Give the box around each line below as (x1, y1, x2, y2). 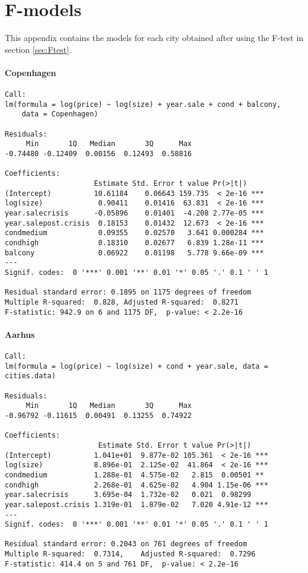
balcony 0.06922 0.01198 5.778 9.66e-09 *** (5, 248, 264, 257)
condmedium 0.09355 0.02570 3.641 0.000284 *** (5, 229, 264, 238)
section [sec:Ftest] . (5, 43, 72, 55)
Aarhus (5, 328, 35, 340)
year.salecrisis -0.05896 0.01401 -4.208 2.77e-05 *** (5, 208, 264, 217)
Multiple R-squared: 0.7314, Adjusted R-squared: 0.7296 (5, 550, 256, 559)
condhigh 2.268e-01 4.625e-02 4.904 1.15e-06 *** (5, 480, 268, 489)
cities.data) (5, 372, 56, 381)
